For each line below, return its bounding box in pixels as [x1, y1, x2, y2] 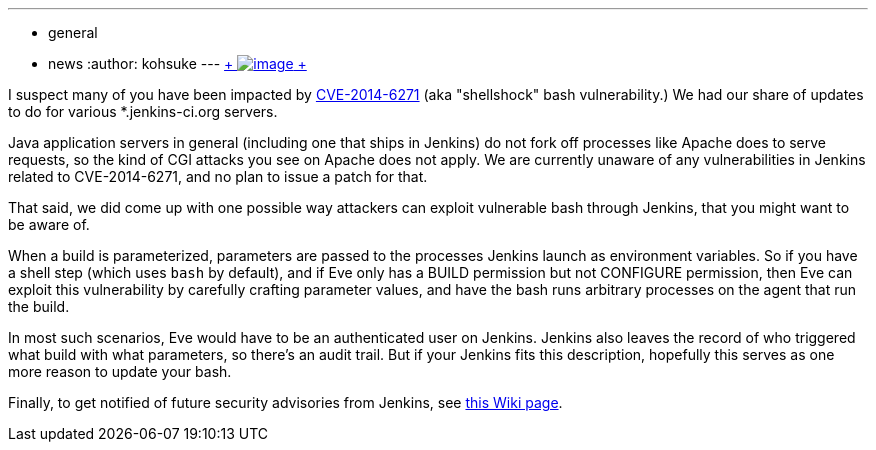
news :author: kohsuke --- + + [48, 55, 307, 72]
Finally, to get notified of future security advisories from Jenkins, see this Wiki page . [8, 394, 563, 411]
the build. [8, 298, 70, 315]
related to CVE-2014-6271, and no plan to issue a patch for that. [8, 168, 428, 185]
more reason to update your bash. [8, 363, 232, 380]
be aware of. [8, 216, 90, 233]
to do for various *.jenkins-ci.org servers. [8, 103, 278, 120]
